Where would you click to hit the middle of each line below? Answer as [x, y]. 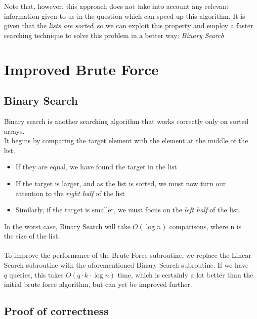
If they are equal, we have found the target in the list [96, 167]
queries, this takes [36, 274]
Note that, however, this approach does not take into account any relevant [116, 6]
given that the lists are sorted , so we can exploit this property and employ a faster [129, 25]
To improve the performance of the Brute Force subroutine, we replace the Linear [128, 255]
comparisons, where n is [205, 226]
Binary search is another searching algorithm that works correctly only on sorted [126, 121]
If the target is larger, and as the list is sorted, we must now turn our [121, 183]
